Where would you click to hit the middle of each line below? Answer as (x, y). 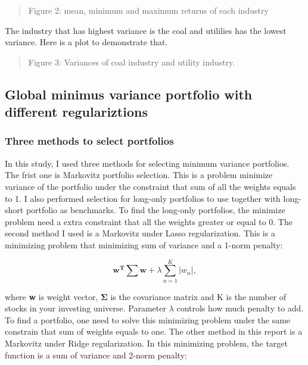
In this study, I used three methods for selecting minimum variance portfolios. (147, 163)
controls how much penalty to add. (240, 308)
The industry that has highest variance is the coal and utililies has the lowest (146, 30)
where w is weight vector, (52, 296)
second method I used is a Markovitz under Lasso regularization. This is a (140, 233)
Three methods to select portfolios (89, 141)
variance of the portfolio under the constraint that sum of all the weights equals (150, 186)
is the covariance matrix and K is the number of (198, 296)
